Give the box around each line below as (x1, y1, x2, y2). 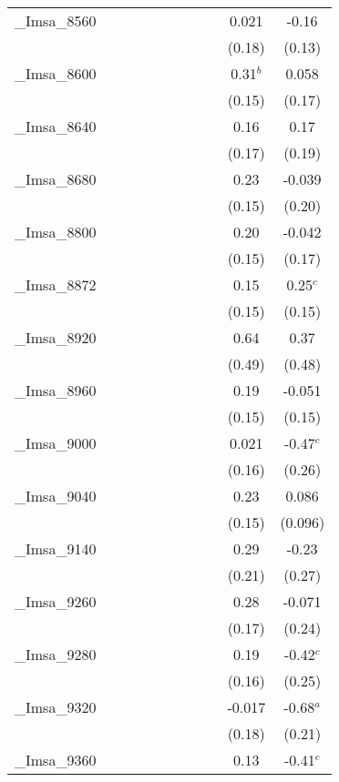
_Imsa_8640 (15, 116, 97, 137)
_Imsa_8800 (15, 221, 97, 242)
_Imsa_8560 (15, 10, 97, 31)
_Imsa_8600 (15, 63, 97, 84)
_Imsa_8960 (15, 380, 97, 401)
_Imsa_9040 (15, 485, 97, 506)
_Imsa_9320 (15, 696, 97, 717)
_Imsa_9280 (15, 644, 97, 665)
